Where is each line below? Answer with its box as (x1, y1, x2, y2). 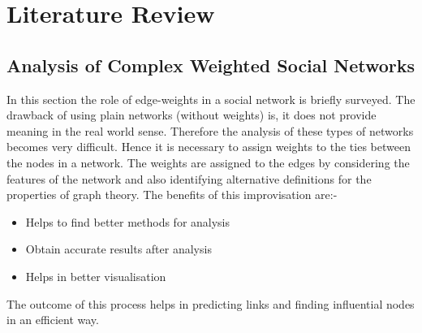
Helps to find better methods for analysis (25, 213, 230, 230)
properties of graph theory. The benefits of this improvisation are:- (6, 186, 338, 203)
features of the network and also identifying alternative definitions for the (6, 170, 372, 187)
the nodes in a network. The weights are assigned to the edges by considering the (6, 154, 410, 171)
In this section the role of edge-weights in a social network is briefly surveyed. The (6, 90, 416, 107)
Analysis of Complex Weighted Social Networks (6, 52, 416, 77)
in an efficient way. (6, 311, 99, 328)
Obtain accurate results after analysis (25, 240, 212, 257)
